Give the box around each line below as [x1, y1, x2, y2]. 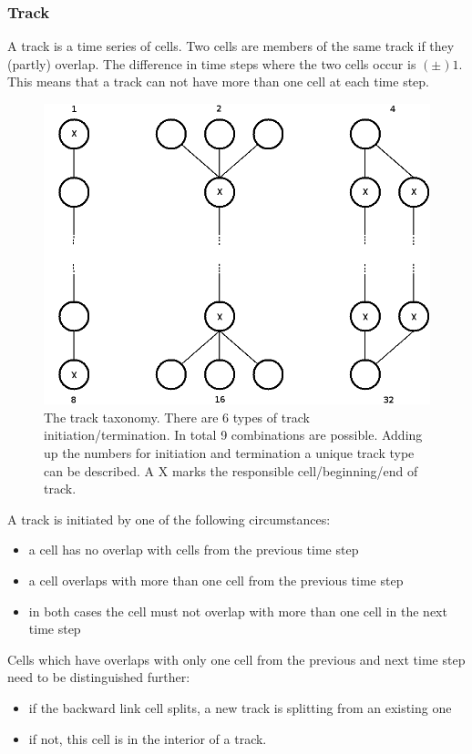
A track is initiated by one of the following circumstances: [7, 509, 331, 528]
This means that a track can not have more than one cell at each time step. [7, 72, 430, 91]
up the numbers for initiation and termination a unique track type [44, 443, 415, 463]
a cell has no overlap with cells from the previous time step [28, 540, 359, 559]
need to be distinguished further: [7, 667, 190, 687]
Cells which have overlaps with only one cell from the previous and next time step [7, 649, 466, 668]
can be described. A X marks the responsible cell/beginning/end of [44, 461, 418, 480]
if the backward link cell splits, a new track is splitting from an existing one [28, 698, 452, 717]
